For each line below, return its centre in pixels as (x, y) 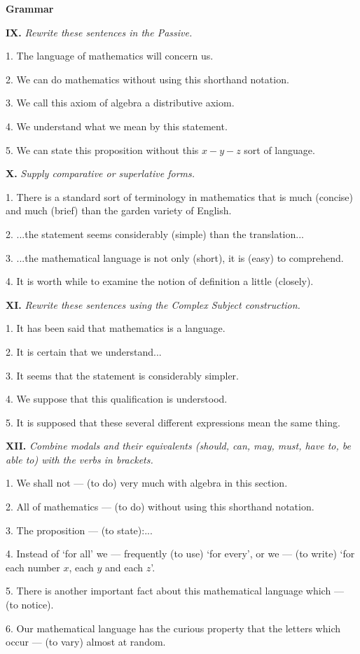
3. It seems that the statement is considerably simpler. (122, 375)
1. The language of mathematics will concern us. (110, 56)
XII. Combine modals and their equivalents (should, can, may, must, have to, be (178, 446)
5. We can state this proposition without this (102, 149)
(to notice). (30, 605)
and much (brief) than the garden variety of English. (119, 210)
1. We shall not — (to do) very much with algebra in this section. (147, 483)
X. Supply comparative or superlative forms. (101, 173)
